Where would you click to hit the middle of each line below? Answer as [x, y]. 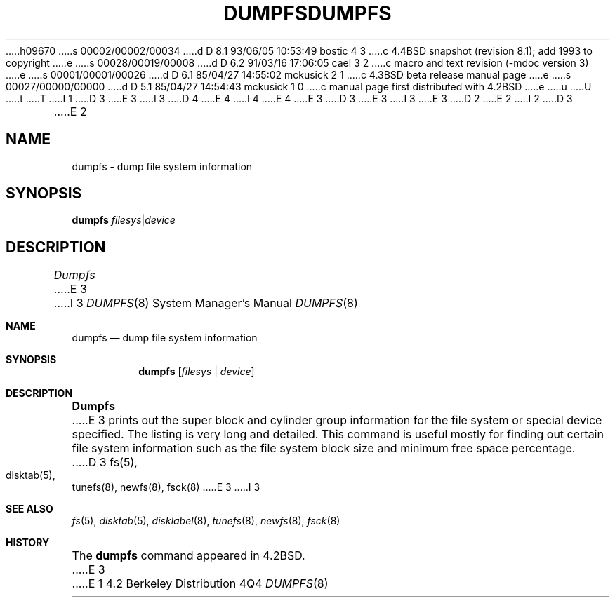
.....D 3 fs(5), [105, 462]
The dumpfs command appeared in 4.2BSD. [189, 556]
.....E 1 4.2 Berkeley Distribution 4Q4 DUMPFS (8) [200, 584]
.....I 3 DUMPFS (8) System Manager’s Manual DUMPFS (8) [206, 303]
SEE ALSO [29, 509]
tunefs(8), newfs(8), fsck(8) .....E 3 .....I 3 [166, 487]
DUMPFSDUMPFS [307, 13]
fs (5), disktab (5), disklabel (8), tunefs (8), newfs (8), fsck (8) [206, 521]
